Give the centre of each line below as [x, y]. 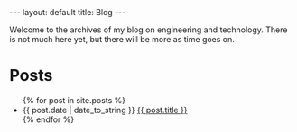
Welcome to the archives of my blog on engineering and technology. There [148, 30]
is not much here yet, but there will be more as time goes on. [122, 39]
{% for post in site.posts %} [74, 100]
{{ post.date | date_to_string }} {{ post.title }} [105, 110]
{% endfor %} [48, 119]
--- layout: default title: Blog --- [68, 12]
